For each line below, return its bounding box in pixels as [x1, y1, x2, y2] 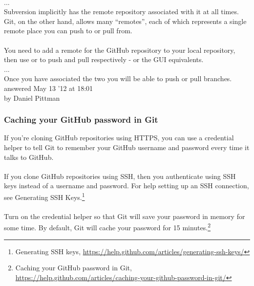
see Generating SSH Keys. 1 [4, 190, 85, 202]
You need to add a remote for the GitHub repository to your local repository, [4, 44, 235, 55]
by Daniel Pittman [4, 92, 60, 103]
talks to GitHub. [4, 152, 54, 162]
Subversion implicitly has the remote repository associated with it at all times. [4, 6, 239, 17]
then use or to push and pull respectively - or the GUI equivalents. [4, 54, 204, 65]
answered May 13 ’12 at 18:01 [4, 83, 93, 93]
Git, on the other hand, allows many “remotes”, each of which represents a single [4, 16, 247, 26]
